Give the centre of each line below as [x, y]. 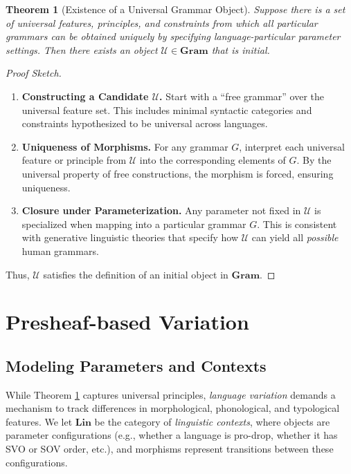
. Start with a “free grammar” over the [242, 96]
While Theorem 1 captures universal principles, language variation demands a [171, 394]
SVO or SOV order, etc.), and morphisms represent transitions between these [170, 449]
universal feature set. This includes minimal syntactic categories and [167, 110]
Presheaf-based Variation [127, 322]
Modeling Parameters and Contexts [136, 365]
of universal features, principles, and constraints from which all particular [162, 22]
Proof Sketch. [34, 73]
